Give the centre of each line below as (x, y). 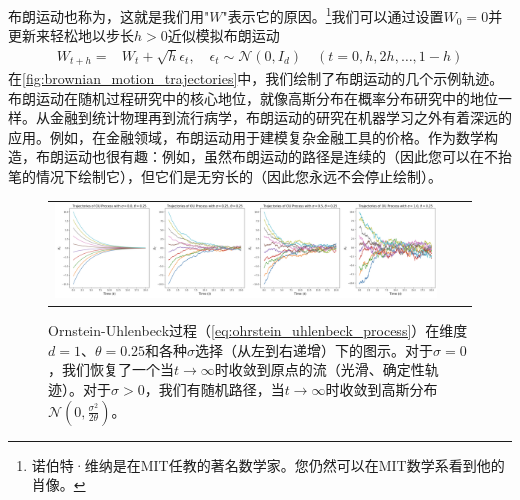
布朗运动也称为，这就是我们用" (109, 15)
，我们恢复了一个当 (111, 369)
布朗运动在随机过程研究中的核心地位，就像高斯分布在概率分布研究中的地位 (253, 97)
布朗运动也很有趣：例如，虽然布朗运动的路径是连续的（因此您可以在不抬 (273, 156)
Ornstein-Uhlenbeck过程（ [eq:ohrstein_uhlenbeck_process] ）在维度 (258, 330)
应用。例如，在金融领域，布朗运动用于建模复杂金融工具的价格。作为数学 (246, 136)
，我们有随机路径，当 (214, 389)
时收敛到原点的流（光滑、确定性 (319, 369)
